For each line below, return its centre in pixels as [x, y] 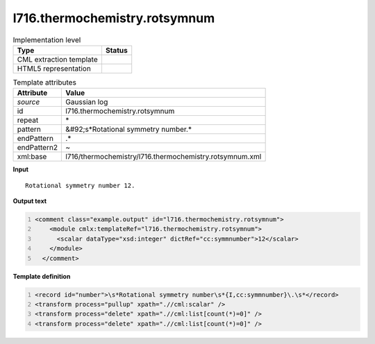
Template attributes [44, 83]
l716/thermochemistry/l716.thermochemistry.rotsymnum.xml [164, 157]
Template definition [42, 276]
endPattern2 [37, 148]
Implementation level [47, 40]
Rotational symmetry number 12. [80, 185]
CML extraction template [57, 59]
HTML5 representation [54, 68]
